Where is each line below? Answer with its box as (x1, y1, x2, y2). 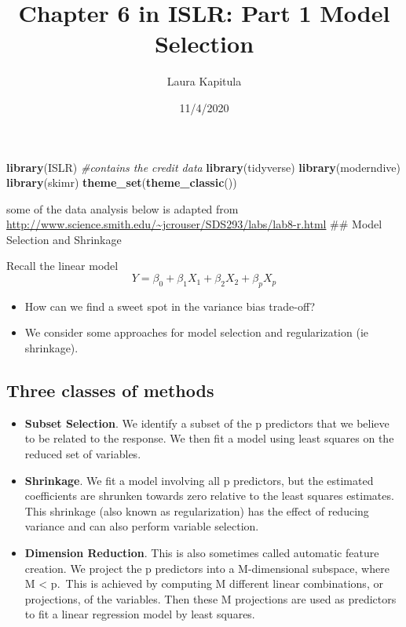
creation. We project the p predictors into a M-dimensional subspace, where (24, 560, 390, 576)
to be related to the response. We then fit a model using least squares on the (24, 430, 394, 447)
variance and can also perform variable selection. (24, 518, 259, 534)
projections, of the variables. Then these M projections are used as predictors (24, 590, 397, 607)
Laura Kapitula (166, 73, 242, 89)
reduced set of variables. (24, 446, 141, 462)
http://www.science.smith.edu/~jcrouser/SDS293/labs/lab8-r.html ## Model (6, 216, 382, 232)
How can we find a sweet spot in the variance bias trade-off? (24, 297, 316, 314)
